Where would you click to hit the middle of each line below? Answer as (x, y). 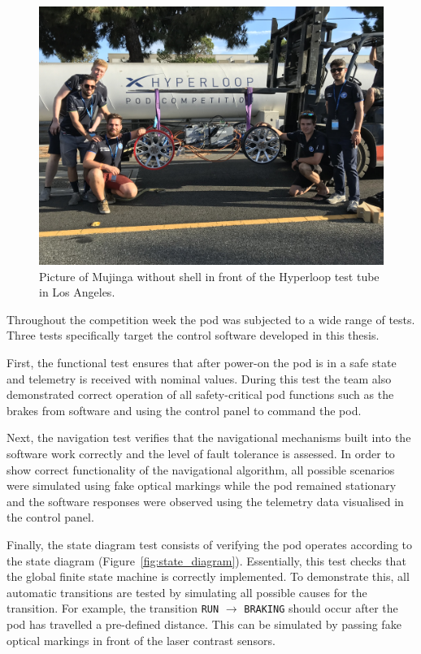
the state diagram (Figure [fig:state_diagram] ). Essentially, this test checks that (206, 560)
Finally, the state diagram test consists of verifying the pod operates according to (209, 544)
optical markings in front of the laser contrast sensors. (141, 640)
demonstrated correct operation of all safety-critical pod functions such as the (200, 394)
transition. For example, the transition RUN (113, 608)
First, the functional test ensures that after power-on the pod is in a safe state (202, 362)
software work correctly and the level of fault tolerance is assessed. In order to (201, 453)
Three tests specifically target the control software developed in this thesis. (193, 335)
